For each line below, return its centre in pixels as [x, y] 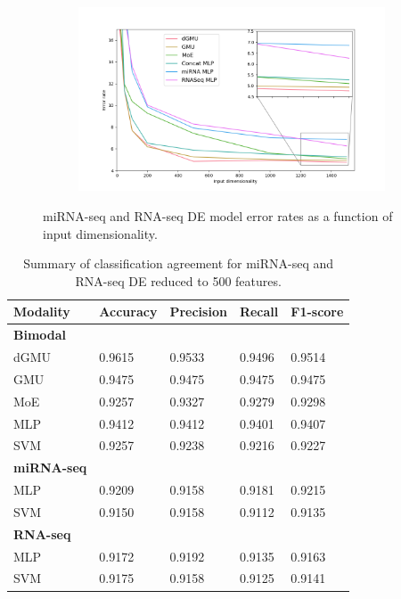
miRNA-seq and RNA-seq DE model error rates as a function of [218, 215]
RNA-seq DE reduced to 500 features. [178, 280]
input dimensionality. [100, 233]
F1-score [317, 312]
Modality [42, 312]
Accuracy [128, 312]
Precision [198, 312]
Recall [259, 312]
